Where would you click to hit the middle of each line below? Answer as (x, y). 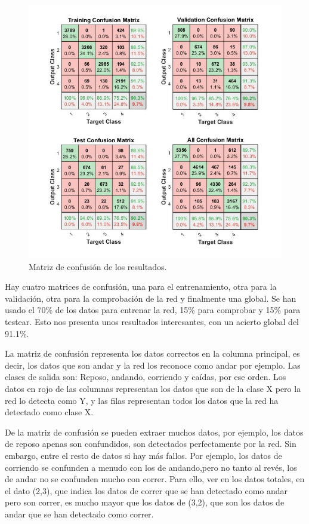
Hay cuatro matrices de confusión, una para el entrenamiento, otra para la (141, 286)
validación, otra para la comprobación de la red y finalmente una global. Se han (151, 298)
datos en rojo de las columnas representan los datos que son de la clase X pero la (153, 388)
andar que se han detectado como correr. (79, 514)
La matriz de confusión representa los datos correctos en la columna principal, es (152, 353)
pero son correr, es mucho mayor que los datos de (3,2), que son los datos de (145, 502)
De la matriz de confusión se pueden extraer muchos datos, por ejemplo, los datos (154, 432)
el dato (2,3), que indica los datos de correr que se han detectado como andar (146, 490)
